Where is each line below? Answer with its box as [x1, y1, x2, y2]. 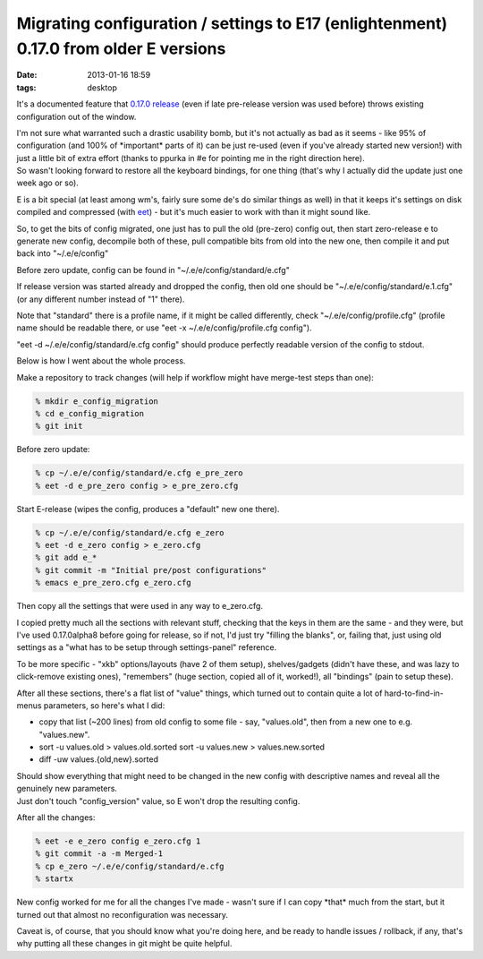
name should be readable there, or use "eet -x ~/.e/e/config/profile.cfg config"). [16, 322, 312, 333]
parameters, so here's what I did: [43, 699, 165, 711]
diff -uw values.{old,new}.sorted [38, 754, 159, 765]
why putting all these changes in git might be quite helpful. [16, 938, 233, 949]
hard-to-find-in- [384, 688, 445, 698]
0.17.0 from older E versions [16, 39, 226, 58]
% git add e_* [35, 552, 97, 563]
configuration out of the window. [16, 111, 137, 122]
